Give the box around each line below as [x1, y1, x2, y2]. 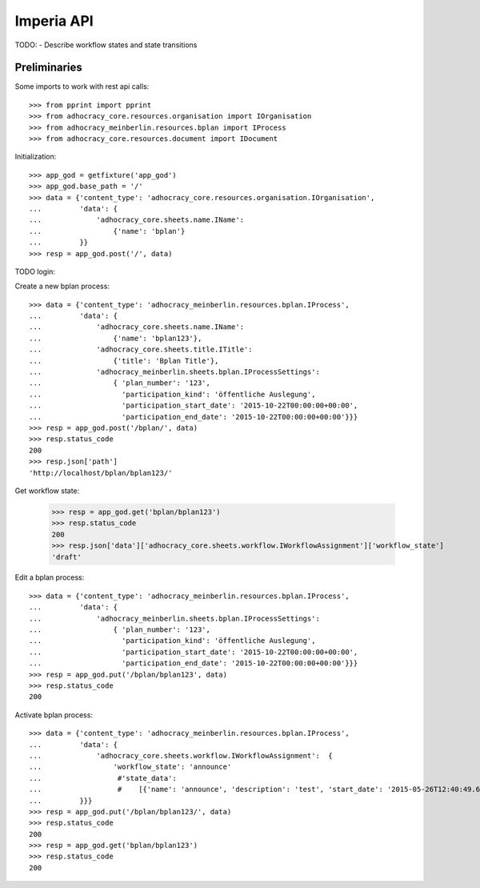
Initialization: [14, 152, 57, 162]
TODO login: [14, 267, 56, 276]
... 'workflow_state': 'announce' [29, 762, 232, 772]
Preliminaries [14, 61, 83, 74]
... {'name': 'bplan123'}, [29, 333, 202, 343]
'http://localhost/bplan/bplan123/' [29, 468, 173, 477]
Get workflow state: [14, 485, 80, 496]
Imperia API [14, 12, 94, 30]
